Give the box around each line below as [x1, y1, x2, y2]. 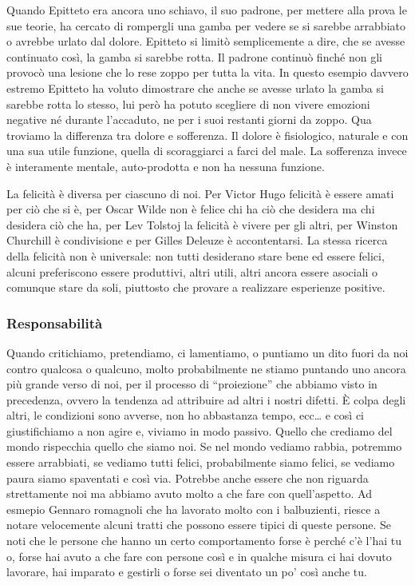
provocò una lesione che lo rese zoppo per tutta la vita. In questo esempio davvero [6, 64, 409, 81]
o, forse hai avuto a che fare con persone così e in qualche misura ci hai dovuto [6, 547, 392, 564]
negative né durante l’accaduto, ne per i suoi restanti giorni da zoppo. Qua [6, 111, 372, 128]
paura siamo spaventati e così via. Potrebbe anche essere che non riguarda [6, 469, 369, 486]
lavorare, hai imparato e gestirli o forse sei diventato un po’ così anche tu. [6, 563, 367, 580]
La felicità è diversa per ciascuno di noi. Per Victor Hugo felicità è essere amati [6, 185, 394, 201]
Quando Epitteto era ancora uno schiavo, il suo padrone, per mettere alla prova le [6, 2, 407, 18]
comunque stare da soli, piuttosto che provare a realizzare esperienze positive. [6, 279, 385, 296]
